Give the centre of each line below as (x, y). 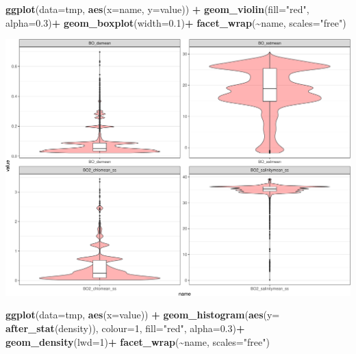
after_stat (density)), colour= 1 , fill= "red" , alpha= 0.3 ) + (125, 328)
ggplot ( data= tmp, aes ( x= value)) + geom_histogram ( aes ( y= (143, 315)
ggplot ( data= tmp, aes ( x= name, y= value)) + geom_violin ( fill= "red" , (157, 9)
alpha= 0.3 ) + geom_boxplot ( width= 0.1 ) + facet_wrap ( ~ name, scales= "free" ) (176, 22)
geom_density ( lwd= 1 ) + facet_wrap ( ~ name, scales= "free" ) (138, 341)
